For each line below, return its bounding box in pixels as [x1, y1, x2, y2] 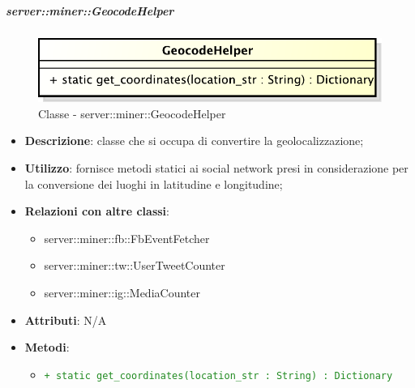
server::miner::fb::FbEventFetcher [44, 229, 210, 246]
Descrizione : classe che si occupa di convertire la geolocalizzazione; [24, 132, 364, 149]
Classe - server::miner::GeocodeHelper [38, 104, 226, 122]
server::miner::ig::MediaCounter [44, 284, 200, 301]
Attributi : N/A [24, 311, 107, 328]
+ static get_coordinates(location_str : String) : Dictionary [44, 369, 393, 382]
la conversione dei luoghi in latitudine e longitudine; [24, 175, 283, 192]
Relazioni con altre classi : [24, 203, 169, 220]
